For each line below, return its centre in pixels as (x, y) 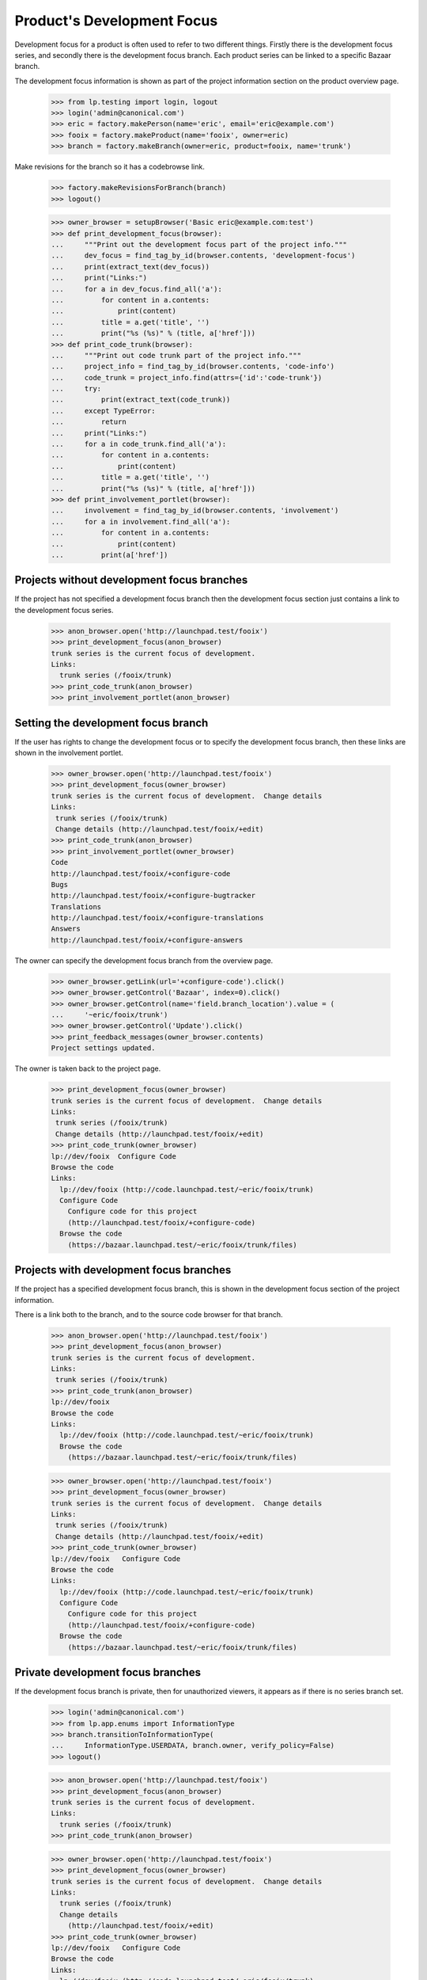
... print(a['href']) (110, 555)
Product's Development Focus (116, 21)
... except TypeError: (103, 411)
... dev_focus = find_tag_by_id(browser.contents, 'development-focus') (203, 256)
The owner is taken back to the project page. (88, 1068)
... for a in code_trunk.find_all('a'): (139, 444)
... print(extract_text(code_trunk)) (141, 400)
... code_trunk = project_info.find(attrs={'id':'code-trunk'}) (187, 377)
